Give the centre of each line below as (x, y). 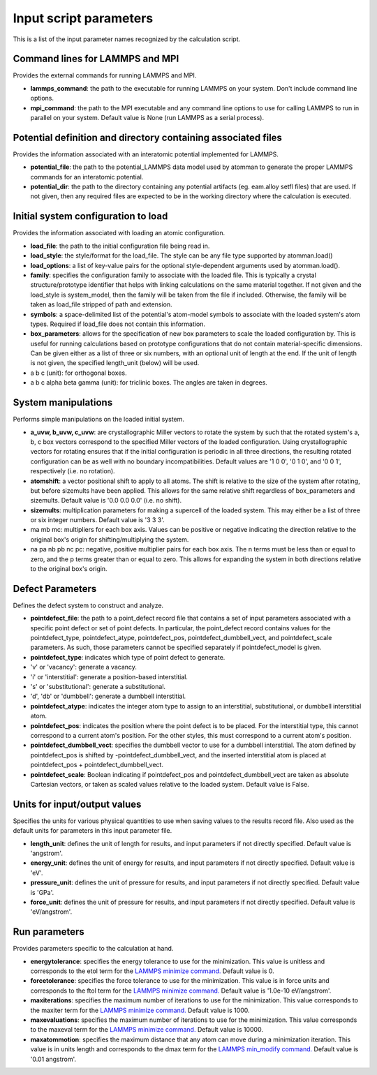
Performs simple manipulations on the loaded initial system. (99, 420)
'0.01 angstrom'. (53, 1059)
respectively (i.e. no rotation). (73, 471)
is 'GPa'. (42, 892)
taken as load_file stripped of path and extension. (101, 304)
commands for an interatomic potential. (87, 177)
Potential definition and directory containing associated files (148, 137)
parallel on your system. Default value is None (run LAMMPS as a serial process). (147, 118)
